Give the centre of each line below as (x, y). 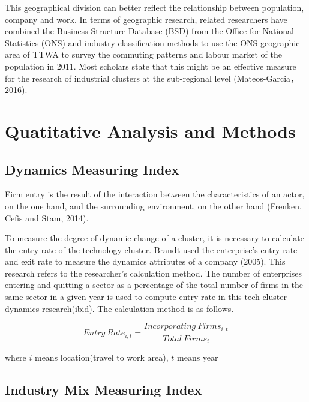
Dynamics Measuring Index (92, 169)
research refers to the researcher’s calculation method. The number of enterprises (154, 273)
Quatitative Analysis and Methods (150, 130)
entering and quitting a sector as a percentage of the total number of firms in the (154, 285)
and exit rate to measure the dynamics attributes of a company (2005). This (145, 261)
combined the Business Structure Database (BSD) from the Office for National (149, 31)
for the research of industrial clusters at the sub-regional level (118, 78)
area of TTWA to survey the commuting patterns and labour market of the (143, 54)
